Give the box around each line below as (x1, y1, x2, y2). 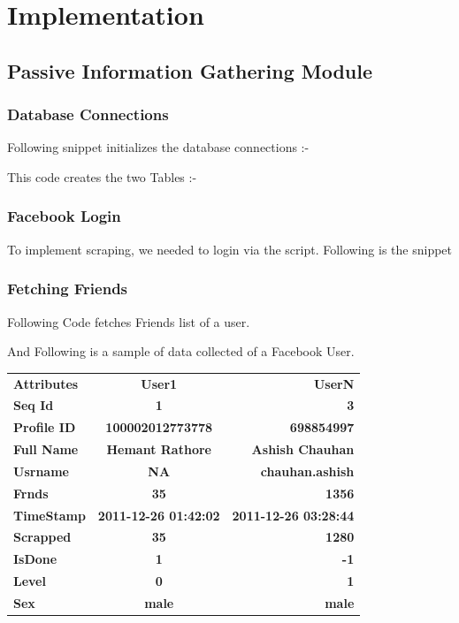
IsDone (13, 550, 57, 568)
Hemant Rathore (106, 440, 211, 459)
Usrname (13, 461, 69, 480)
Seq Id (13, 396, 54, 414)
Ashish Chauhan (251, 440, 355, 459)
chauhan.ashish (260, 461, 355, 480)
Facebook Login (7, 205, 121, 227)
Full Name (13, 440, 79, 459)
